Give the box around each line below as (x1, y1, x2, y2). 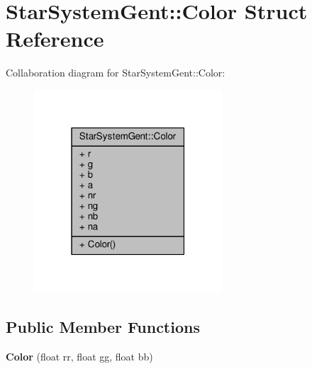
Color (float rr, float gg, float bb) (6, 349, 153, 364)
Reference (6, 24, 104, 53)
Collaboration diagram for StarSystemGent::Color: (6, 65, 225, 80)
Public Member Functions (6, 316, 200, 338)
